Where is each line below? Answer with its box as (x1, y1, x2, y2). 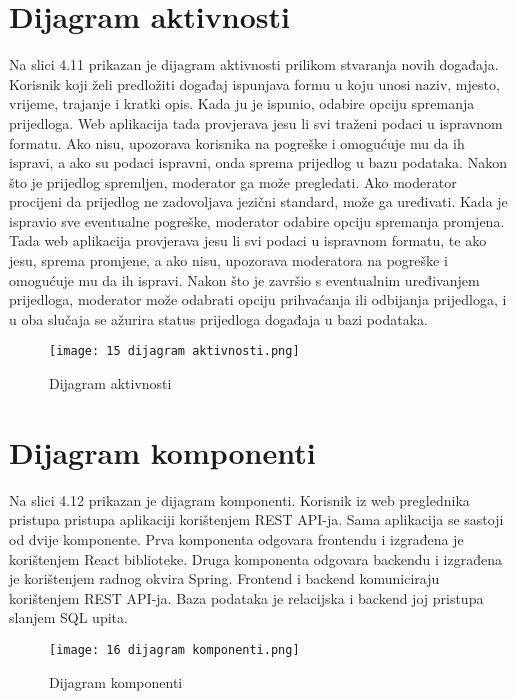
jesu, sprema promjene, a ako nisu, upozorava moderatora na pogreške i (9, 250, 448, 271)
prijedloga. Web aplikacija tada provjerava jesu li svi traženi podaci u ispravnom (9, 112, 503, 133)
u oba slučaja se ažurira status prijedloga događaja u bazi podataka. (9, 308, 428, 329)
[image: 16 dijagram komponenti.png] (49, 642, 300, 657)
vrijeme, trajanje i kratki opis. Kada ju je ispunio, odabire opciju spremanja (9, 93, 475, 114)
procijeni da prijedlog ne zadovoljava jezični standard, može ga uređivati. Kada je (9, 191, 508, 212)
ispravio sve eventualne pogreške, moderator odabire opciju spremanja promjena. (9, 210, 505, 231)
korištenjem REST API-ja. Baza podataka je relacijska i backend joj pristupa (9, 587, 484, 608)
